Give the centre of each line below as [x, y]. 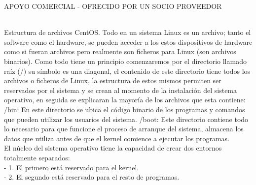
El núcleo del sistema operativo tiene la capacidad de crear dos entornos [113, 148]
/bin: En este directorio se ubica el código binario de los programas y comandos [125, 109]
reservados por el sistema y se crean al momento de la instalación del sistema [121, 90]
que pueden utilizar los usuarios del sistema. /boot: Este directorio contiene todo [126, 119]
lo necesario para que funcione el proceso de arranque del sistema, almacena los [124, 129]
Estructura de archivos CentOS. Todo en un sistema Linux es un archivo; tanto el [128, 32]
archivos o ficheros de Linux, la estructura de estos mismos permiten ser [113, 80]
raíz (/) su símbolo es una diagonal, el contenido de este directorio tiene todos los [127, 71]
